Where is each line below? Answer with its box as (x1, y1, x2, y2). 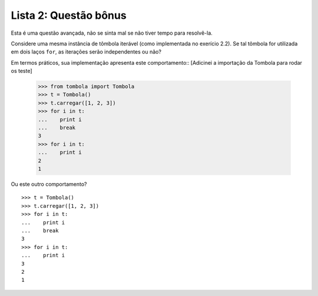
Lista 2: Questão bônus (11, 9, 127, 22)
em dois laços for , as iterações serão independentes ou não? (11, 48, 162, 55)
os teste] (11, 68, 32, 75)
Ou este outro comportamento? (11, 180, 87, 188)
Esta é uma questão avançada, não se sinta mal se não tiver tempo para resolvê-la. (11, 29, 213, 36)
